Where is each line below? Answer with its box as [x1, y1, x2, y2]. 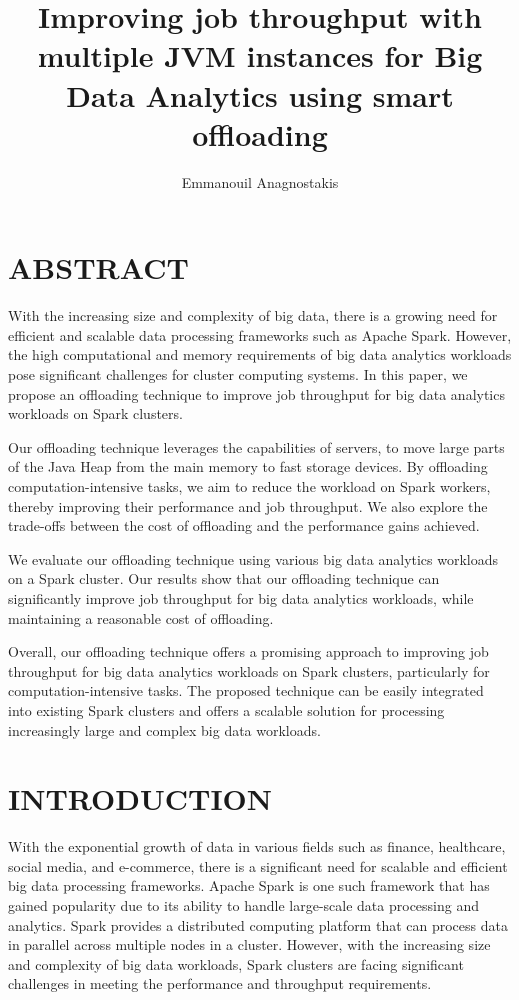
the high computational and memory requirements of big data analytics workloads [8, 344, 512, 365]
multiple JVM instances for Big [37, 35, 483, 76]
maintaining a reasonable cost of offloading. [8, 607, 274, 628]
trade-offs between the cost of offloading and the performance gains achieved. [8, 515, 480, 536]
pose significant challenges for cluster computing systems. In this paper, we [8, 364, 468, 384]
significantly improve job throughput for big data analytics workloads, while [8, 587, 474, 608]
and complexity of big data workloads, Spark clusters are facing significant [8, 953, 464, 974]
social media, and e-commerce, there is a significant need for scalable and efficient [8, 855, 508, 876]
